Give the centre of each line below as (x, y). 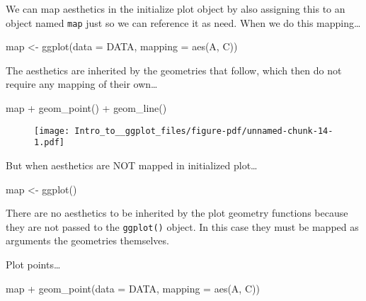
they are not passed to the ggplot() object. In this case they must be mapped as (182, 226)
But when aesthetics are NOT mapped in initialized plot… (132, 165)
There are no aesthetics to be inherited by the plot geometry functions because (177, 213)
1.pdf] (49, 143)
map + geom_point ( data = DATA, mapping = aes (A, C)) (133, 288)
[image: (52, 131)
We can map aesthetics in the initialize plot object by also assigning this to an (176, 8)
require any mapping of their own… (82, 84)
